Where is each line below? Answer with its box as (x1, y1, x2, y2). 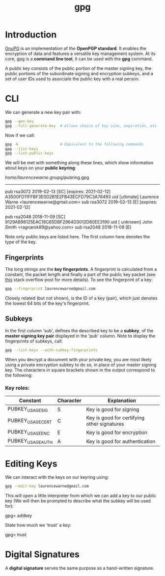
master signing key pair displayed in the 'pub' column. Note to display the (5, 333, 156, 339)
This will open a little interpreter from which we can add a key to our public (5, 493, 156, 499)
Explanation (108, 397, 137, 404)
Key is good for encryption (86, 429, 147, 436)
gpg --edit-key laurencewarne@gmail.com (5, 484, 89, 489)
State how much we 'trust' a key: (5, 522, 72, 528)
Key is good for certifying (86, 414, 145, 421)
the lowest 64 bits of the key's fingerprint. (5, 300, 90, 306)
